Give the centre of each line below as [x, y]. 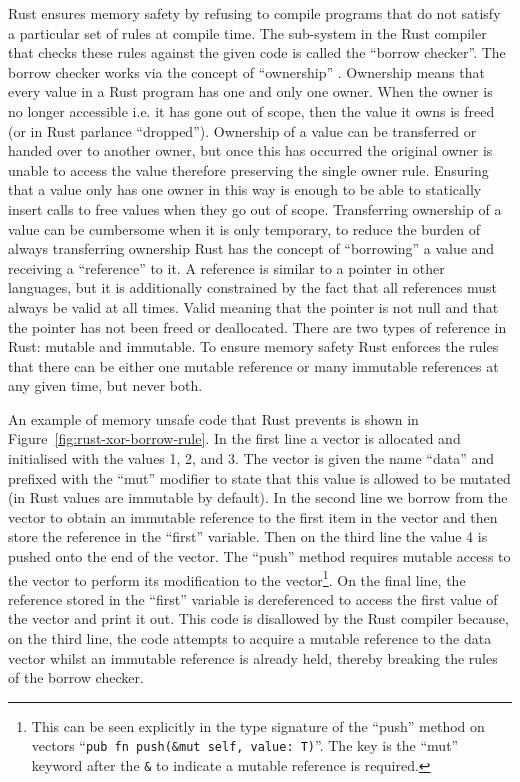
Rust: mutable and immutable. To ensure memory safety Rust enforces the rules [253, 346]
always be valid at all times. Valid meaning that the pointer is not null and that [253, 306]
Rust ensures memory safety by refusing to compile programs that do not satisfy [254, 13]
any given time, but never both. [105, 385]
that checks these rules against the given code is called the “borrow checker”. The [257, 52]
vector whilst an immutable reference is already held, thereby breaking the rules [253, 657]
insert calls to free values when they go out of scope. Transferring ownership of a [255, 208]
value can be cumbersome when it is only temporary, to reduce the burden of [244, 228]
